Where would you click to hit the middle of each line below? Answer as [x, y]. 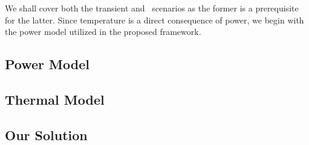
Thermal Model [55, 99]
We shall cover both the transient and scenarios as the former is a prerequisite [152, 8]
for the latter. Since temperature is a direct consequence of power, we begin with [154, 20]
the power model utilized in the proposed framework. [103, 32]
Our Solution [46, 134]
